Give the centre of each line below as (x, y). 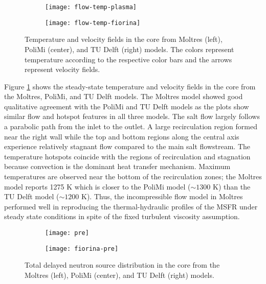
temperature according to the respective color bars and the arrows (128, 59)
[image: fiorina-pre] (82, 249)
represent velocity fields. (62, 69)
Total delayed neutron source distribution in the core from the (122, 265)
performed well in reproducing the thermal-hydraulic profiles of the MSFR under (131, 206)
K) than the (232, 186)
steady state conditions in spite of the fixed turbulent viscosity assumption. (122, 216)
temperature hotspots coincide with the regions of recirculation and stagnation (127, 156)
